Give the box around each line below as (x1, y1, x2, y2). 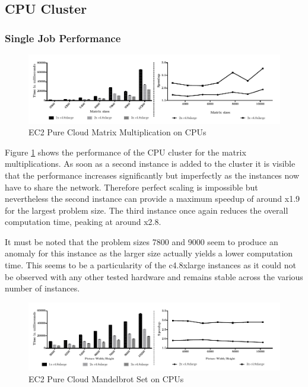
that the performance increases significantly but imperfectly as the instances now (5, 169, 300, 181)
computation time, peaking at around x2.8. (5, 215, 161, 228)
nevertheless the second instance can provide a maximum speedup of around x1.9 (5, 192, 300, 205)
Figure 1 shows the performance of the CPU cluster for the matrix (5, 145, 246, 158)
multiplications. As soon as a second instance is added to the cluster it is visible (5, 157, 296, 170)
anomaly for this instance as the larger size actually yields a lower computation (5, 247, 293, 259)
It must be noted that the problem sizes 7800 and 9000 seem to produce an (5, 235, 278, 248)
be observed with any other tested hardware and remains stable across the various (5, 270, 303, 283)
